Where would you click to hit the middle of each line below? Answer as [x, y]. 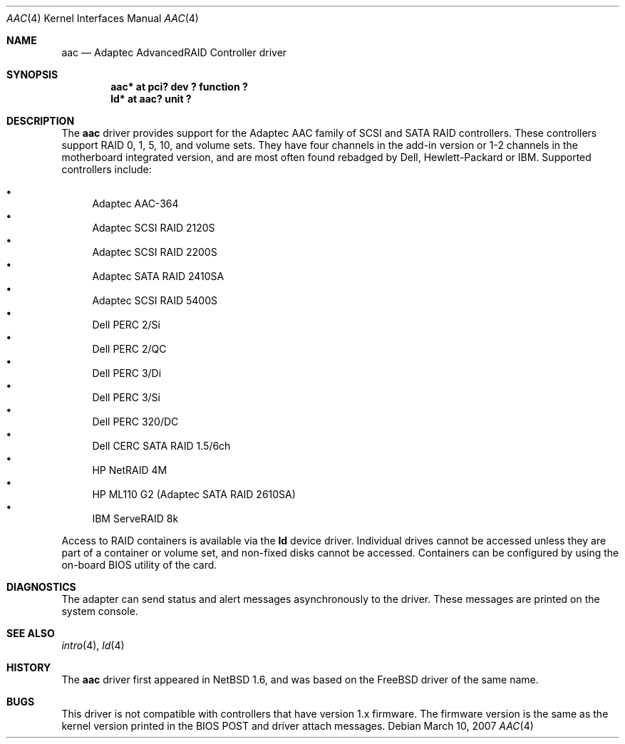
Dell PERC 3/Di [127, 373]
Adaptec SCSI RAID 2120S [154, 228]
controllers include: [107, 169]
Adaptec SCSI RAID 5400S [155, 300]
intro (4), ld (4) [93, 645]
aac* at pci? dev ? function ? [179, 87]
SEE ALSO [31, 633]
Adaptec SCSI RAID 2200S [155, 252]
